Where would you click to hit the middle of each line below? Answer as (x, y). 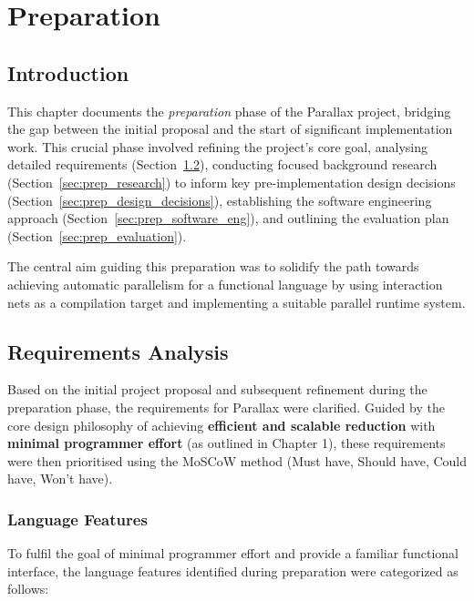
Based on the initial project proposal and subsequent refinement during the (217, 389)
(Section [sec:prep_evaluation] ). (97, 235)
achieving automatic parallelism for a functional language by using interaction (225, 284)
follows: (28, 589)
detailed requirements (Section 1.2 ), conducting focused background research (222, 164)
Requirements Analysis (118, 351)
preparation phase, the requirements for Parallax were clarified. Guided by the (226, 407)
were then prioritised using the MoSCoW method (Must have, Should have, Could (237, 460)
